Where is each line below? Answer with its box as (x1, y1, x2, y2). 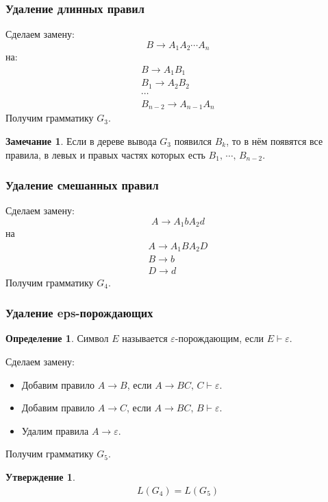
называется (122, 331, 168, 345)
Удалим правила (21, 423, 89, 437)
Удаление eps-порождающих (5, 304, 153, 321)
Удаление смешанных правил (5, 176, 159, 194)
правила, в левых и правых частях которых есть (5, 147, 205, 161)
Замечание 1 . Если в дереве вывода (5, 133, 157, 148)
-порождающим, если (175, 331, 264, 345)
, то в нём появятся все (226, 133, 323, 148)
